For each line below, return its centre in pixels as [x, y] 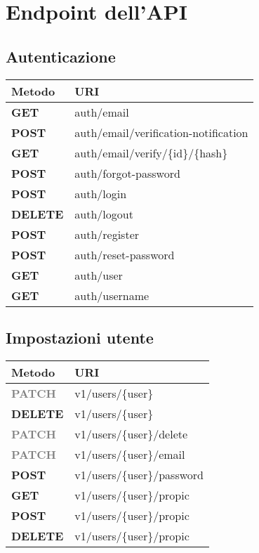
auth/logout [104, 214]
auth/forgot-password [127, 173]
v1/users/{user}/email [130, 454]
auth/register [107, 234]
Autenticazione [61, 56]
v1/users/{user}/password [139, 474]
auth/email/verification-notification [161, 132]
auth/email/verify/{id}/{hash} [151, 152]
